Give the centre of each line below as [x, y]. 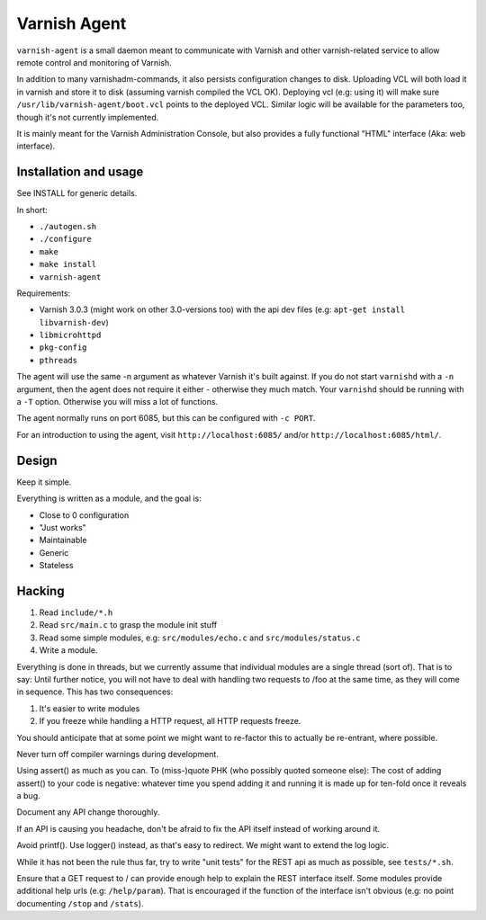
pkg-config [63, 348]
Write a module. [68, 650]
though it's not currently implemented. [88, 117]
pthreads [58, 360]
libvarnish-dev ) [74, 322]
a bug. [28, 796]
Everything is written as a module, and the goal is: [109, 498]
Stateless [56, 566]
